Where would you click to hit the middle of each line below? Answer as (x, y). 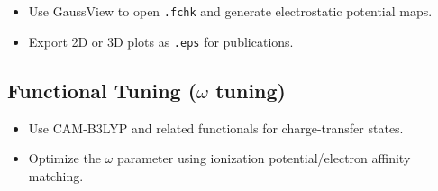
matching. (56, 175)
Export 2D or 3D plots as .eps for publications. (161, 41)
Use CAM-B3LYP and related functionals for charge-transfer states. (216, 127)
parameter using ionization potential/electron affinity (264, 158)
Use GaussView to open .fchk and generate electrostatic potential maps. (230, 11)
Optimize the (64, 158)
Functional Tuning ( (102, 90)
